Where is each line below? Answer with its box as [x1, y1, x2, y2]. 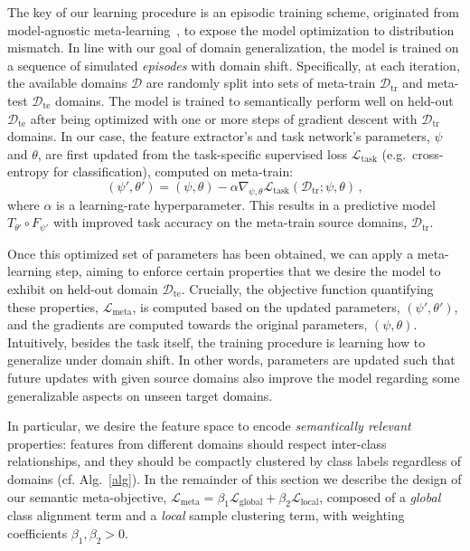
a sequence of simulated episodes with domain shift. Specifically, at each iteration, [7, 55, 460, 74]
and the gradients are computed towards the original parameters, [7, 315, 368, 334]
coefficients [7, 523, 68, 542]
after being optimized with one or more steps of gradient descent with [30, 109, 418, 128]
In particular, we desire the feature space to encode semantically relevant [7, 416, 411, 435]
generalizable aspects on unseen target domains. [7, 385, 273, 404]
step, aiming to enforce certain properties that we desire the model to [55, 261, 441, 280]
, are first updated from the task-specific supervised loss [37, 144, 347, 163]
